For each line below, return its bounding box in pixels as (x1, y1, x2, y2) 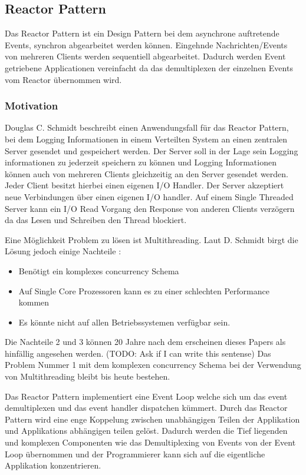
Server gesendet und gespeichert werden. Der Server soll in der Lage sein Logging (5, 144, 298, 157)
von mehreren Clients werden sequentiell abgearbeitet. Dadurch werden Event (5, 50, 286, 62)
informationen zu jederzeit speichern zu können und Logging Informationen (5, 156, 277, 168)
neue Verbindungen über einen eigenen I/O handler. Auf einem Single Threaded (5, 190, 294, 202)
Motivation (5, 98, 58, 113)
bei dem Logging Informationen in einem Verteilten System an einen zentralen (5, 132, 288, 145)
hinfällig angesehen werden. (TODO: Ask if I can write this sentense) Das (5, 347, 271, 359)
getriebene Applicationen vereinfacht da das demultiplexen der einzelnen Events (5, 61, 293, 74)
